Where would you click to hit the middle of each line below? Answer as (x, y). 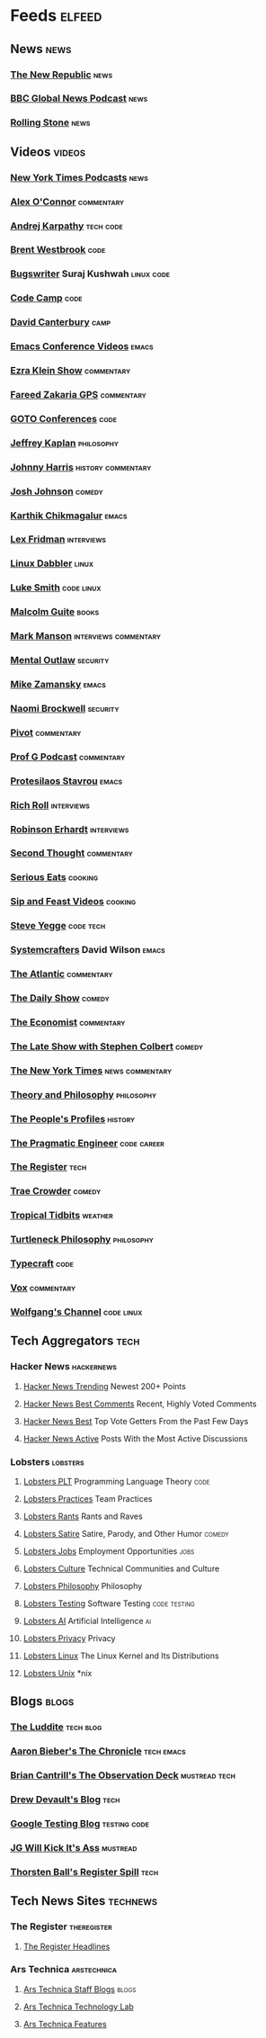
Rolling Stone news (50, 122)
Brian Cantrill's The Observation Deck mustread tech (123, 1775)
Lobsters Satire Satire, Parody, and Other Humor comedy (126, 1533)
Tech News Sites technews (84, 1901)
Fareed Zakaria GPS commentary (78, 394)
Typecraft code (42, 1263)
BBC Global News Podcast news (79, 98)
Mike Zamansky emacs (58, 685)
